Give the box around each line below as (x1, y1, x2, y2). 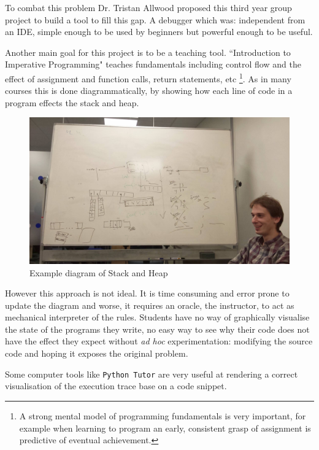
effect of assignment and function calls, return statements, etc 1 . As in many (5, 70, 291, 85)
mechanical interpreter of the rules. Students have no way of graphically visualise (5, 311, 310, 324)
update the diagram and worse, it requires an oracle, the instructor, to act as (5, 298, 294, 311)
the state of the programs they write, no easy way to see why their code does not (5, 322, 310, 335)
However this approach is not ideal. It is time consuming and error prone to (5, 287, 290, 300)
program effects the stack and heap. (5, 96, 139, 109)
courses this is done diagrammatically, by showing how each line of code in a (5, 84, 293, 97)
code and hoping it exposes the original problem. (5, 347, 188, 360)
